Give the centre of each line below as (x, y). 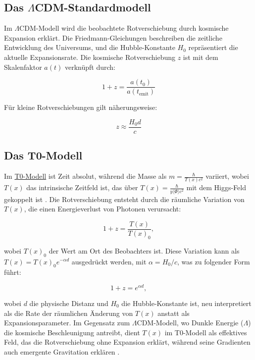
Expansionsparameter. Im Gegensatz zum (67, 323)
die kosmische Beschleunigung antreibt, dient (72, 332)
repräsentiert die (213, 47)
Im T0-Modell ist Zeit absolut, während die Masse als (85, 176)
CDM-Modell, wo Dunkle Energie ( (190, 323)
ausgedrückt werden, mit (109, 261)
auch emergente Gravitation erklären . (62, 352)
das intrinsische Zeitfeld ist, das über (82, 187)
